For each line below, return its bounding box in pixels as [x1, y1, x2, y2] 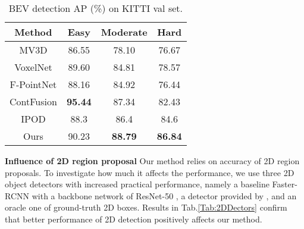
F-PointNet [10, 77, 57, 91]
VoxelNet [14, 60, 52, 74]
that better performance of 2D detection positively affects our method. [5, 212, 262, 225]
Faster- [272, 178, 297, 190]
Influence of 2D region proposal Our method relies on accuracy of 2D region [5, 155, 300, 167]
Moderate [101, 25, 148, 39]
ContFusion [10, 95, 57, 108]
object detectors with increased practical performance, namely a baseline [5, 178, 269, 190]
